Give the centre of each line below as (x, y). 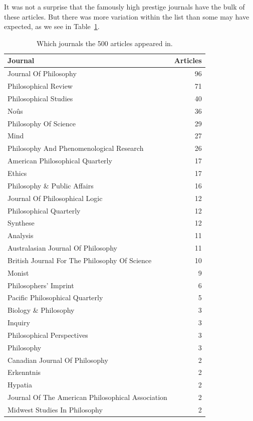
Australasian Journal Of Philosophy (62, 248)
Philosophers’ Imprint (41, 285)
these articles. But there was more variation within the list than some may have (127, 16)
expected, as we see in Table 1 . (52, 26)
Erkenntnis (24, 372)
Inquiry (19, 323)
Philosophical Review (40, 86)
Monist (18, 272)
